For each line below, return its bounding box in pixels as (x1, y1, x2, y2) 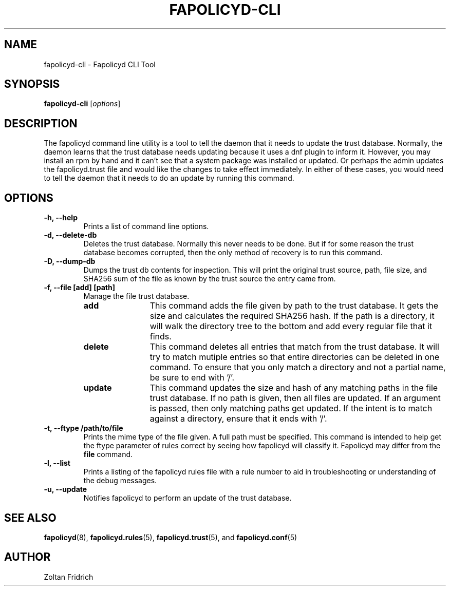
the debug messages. (83, 476, 157, 485)
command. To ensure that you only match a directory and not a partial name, (149, 362, 446, 373)
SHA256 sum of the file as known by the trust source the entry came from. (83, 274, 336, 283)
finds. (149, 331, 172, 342)
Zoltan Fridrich (44, 572, 93, 581)
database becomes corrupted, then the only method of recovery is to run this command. (83, 248, 383, 257)
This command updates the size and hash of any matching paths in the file (149, 383, 438, 393)
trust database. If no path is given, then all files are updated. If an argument (149, 393, 441, 404)
